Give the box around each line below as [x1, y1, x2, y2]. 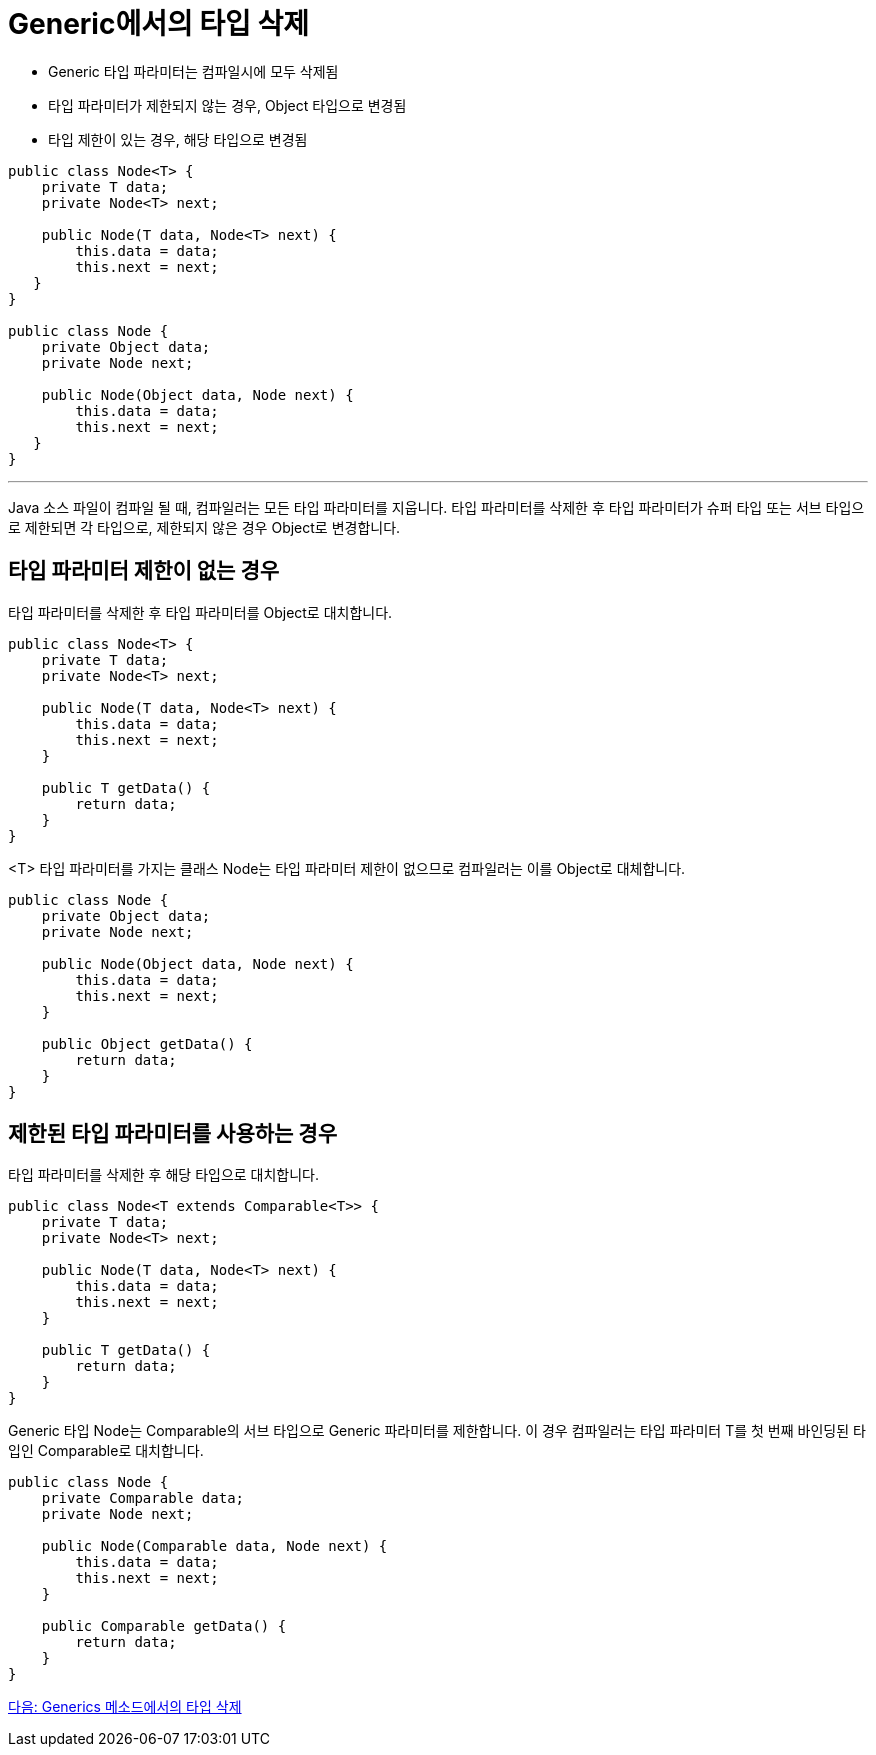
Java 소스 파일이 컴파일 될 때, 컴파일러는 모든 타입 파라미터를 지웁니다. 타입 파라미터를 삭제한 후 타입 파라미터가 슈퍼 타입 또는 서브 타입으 [8, 498, 865, 516]
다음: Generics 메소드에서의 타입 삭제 [8, 1698, 242, 1716]
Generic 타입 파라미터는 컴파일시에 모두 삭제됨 [48, 62, 339, 80]
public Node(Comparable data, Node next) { [41, 1538, 388, 1555]
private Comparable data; [41, 1490, 245, 1507]
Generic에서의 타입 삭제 [8, 7, 309, 41]
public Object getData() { [41, 1035, 253, 1052]
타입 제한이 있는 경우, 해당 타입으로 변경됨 [48, 130, 308, 148]
